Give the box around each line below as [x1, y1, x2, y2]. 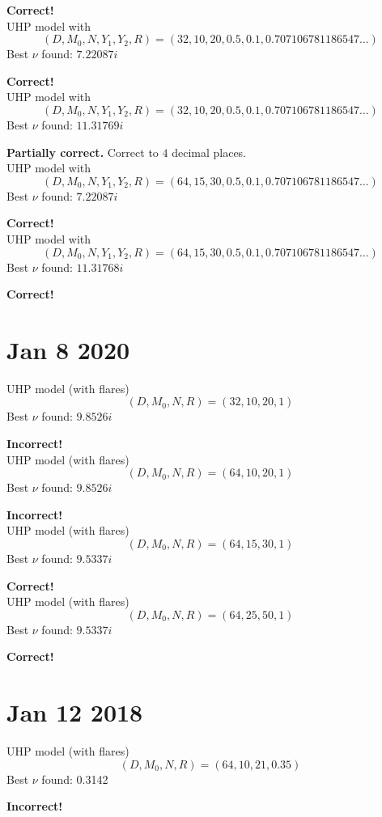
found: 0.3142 [41, 770, 108, 787]
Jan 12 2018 [6, 696, 143, 729]
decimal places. [172, 143, 247, 160]
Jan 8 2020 [6, 332, 130, 366]
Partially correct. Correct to [6, 143, 159, 160]
